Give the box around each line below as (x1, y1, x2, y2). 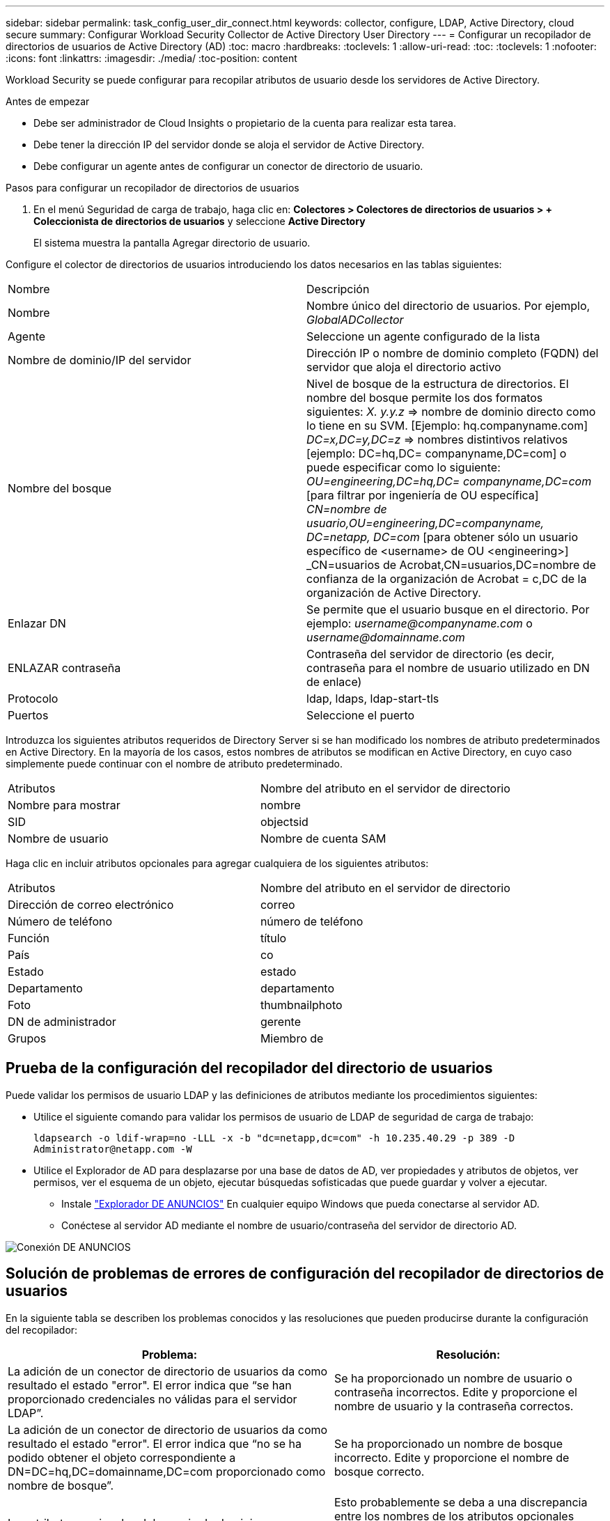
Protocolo (8, 692, 58, 705)
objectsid (260, 815, 308, 829)
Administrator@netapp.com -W (33, 1143, 192, 1155)
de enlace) (306, 675, 362, 689)
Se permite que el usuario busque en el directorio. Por (306, 602, 590, 616)
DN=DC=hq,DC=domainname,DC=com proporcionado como (8, 1464, 326, 1479)
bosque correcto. (334, 1464, 425, 1479)
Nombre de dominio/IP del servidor (8, 353, 191, 367)
